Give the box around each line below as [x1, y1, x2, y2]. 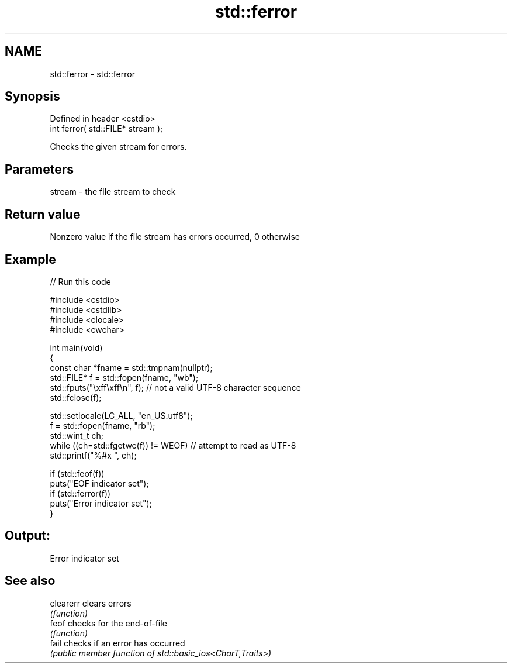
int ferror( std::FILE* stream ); [50, 123, 163, 134]
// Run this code [50, 276, 111, 287]
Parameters [5, 161, 74, 177]
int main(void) [50, 342, 103, 353]
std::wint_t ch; [50, 430, 103, 440]
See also [5, 573, 56, 588]
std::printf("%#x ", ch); [50, 450, 137, 460]
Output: [5, 528, 50, 543]
